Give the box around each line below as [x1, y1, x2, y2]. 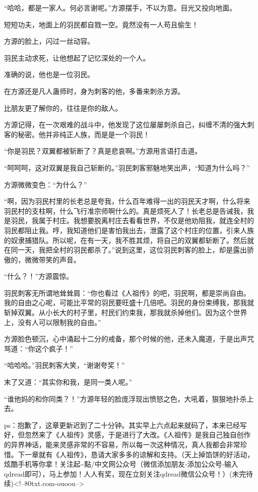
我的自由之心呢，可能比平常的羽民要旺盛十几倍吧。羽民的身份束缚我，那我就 [4, 297, 254, 308]
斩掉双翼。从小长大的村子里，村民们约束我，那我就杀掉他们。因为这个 [4, 307, 233, 318]
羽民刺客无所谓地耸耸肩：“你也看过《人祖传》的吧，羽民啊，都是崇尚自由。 [4, 287, 251, 298]
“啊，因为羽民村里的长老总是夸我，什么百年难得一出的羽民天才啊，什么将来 [4, 196, 251, 206]
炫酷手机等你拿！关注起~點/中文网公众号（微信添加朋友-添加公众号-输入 [4, 459, 239, 469]
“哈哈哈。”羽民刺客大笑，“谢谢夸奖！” [4, 360, 125, 370]
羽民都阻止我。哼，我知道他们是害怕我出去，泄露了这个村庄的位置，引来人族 [4, 225, 254, 235]
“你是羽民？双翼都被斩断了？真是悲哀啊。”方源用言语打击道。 [4, 146, 202, 156]
